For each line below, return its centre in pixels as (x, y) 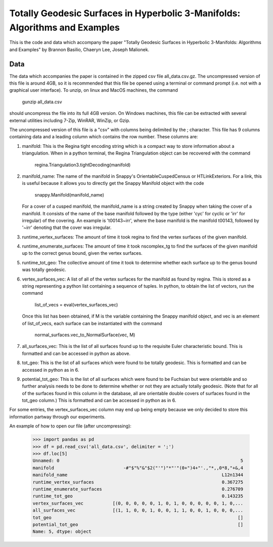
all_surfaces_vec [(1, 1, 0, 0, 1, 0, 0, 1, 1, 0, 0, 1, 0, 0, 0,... (138, 511)
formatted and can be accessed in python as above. (76, 353)
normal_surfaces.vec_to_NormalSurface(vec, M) (85, 335)
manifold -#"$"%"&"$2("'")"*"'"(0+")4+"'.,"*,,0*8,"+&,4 (138, 468)
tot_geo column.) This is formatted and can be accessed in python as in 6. (99, 401)
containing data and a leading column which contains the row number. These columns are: (104, 137)
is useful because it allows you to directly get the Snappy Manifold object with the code (113, 183)
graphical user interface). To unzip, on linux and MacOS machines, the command (94, 90)
